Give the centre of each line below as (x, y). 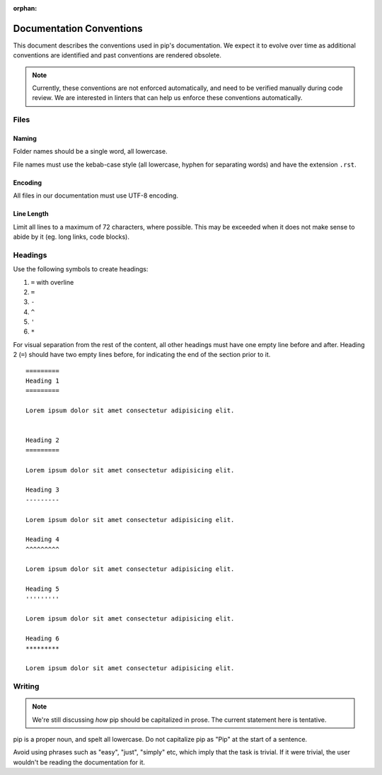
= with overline (52, 282)
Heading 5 (42, 589)
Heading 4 (42, 539)
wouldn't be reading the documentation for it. (79, 762)
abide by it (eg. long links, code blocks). (71, 237)
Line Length (31, 214)
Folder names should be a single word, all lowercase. (90, 152)
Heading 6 (42, 639)
